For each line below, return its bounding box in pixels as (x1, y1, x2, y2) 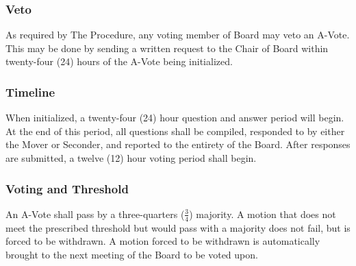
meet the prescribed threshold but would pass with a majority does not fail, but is (5, 220, 351, 234)
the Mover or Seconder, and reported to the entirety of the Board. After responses (5, 137, 351, 152)
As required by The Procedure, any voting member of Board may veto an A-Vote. (5, 27, 350, 42)
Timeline (5, 83, 55, 100)
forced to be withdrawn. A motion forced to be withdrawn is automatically (5, 234, 320, 248)
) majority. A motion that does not (189, 206, 336, 221)
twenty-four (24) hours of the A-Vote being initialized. (5, 54, 233, 69)
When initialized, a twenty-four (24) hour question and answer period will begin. (5, 110, 344, 125)
